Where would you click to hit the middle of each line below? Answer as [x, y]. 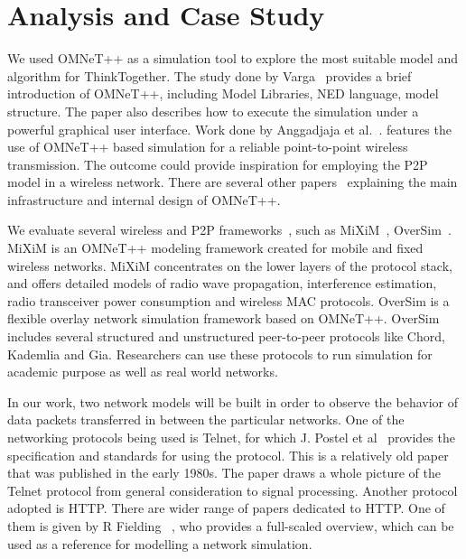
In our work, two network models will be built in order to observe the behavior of [233, 401]
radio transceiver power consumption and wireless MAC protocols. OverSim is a [228, 300]
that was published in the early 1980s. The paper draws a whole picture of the [224, 473]
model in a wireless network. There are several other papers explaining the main [233, 182]
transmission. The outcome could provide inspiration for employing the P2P [218, 164]
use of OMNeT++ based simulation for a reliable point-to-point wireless [208, 147]
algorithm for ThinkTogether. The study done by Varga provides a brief [210, 75]
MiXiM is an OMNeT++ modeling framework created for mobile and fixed [215, 248]
